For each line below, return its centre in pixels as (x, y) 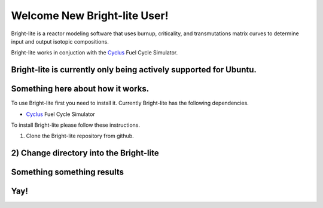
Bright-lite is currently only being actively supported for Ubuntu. (134, 70)
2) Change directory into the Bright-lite (85, 153)
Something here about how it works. (80, 89)
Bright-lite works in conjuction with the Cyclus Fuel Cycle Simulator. (95, 53)
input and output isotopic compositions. (60, 41)
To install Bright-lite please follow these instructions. (76, 125)
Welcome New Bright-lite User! (90, 16)
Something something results (67, 172)
